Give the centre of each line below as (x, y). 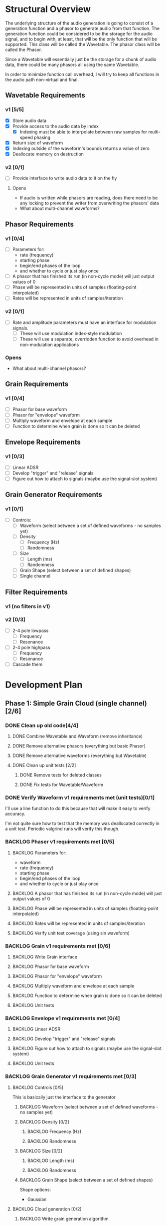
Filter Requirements (37, 592)
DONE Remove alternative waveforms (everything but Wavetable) (80, 755)
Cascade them (27, 664)
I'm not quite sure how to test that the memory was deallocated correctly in (82, 823)
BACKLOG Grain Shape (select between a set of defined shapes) (86, 1180)
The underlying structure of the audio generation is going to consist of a (79, 23)
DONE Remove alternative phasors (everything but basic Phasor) (79, 746)
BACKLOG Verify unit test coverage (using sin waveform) (71, 933)
